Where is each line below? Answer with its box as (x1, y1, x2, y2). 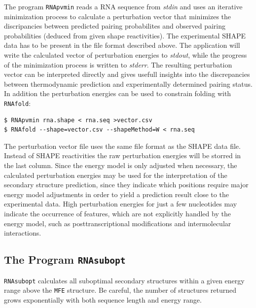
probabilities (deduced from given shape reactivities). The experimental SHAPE (4, 30, 246, 40)
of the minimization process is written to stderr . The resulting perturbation (4, 59, 232, 69)
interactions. (4, 228, 41, 238)
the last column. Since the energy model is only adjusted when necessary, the (4, 160, 237, 171)
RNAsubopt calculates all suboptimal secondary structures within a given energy (4, 275, 245, 285)
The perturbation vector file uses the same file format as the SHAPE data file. (4, 140, 241, 151)
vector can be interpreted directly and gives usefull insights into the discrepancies (4, 69, 250, 79)
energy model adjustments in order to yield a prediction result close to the (4, 189, 229, 199)
